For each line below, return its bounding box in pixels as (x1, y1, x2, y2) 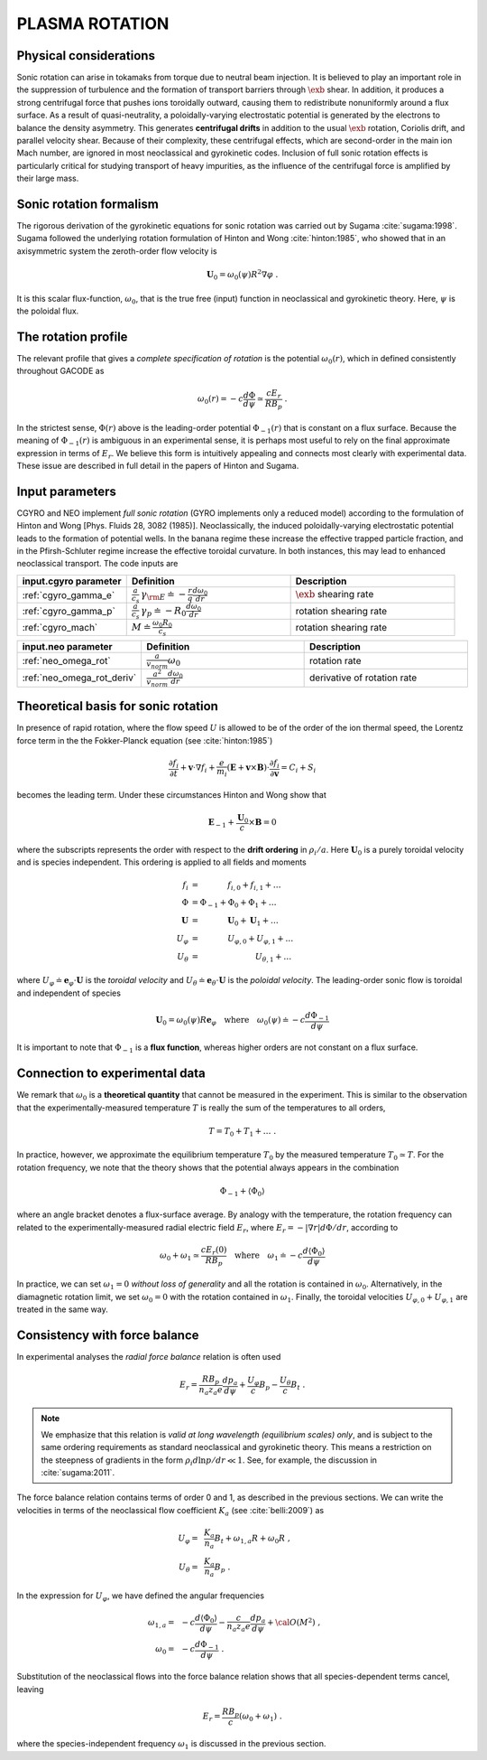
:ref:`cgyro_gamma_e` (22, 588, 115, 601)
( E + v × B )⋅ (226, 763, 271, 772)
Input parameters (16, 483, 117, 499)
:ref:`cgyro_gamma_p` (22, 605, 116, 618)
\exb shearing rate (295, 588, 374, 601)
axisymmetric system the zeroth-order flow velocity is (16, 245, 217, 257)
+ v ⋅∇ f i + (179, 763, 216, 774)
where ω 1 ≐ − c (234, 1250, 304, 1263)
